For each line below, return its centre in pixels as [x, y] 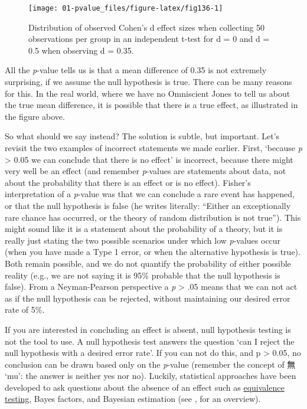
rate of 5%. [25, 310]
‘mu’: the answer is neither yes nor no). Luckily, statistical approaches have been [151, 376]
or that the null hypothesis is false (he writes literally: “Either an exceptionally [148, 205]
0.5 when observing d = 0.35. [81, 50]
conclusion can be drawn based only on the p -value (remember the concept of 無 [150, 364]
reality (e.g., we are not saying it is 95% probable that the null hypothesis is [143, 275]
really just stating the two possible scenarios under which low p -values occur [143, 240]
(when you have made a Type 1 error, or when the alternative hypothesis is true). [153, 252]
